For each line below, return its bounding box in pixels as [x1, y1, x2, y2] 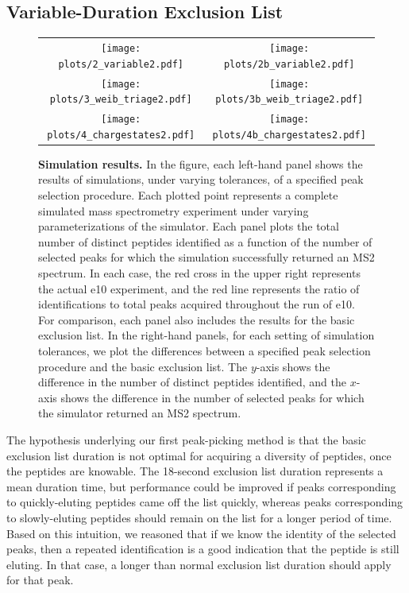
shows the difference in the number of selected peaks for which [60, 389, 365, 405]
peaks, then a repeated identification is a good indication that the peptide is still [6, 541, 399, 557]
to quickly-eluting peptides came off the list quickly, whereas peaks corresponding [6, 494, 403, 510]
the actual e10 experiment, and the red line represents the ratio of [38, 280, 360, 296]
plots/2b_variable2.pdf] [223, 58, 355, 70]
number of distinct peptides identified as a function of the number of [38, 233, 372, 250]
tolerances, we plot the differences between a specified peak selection [38, 343, 371, 359]
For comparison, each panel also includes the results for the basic [38, 311, 355, 328]
